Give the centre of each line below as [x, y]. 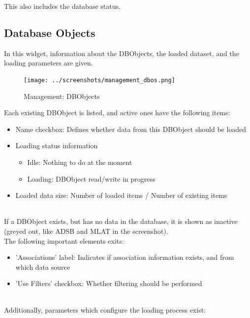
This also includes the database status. [62, 6]
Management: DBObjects [62, 96]
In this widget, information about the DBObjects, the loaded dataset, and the [122, 53]
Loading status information [57, 145]
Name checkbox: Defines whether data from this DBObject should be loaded [131, 129]
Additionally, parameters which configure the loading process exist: [105, 309]
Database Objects [50, 32]
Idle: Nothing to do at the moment [80, 162]
